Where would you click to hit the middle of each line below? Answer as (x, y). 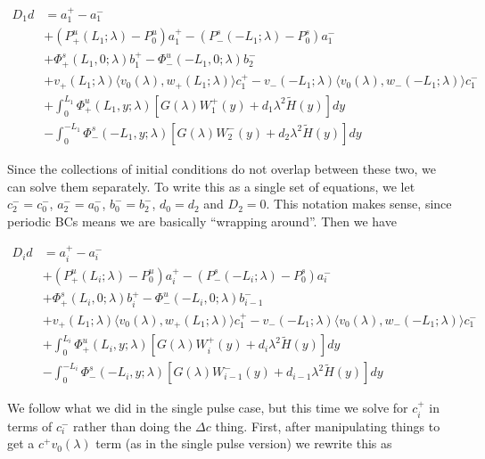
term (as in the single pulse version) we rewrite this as (244, 443)
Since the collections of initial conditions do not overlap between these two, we (222, 168)
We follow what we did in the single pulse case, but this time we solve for (208, 408)
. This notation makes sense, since (359, 204)
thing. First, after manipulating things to (328, 426)
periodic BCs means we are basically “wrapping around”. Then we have (202, 221)
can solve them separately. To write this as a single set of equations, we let (211, 186)
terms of (30, 426)
